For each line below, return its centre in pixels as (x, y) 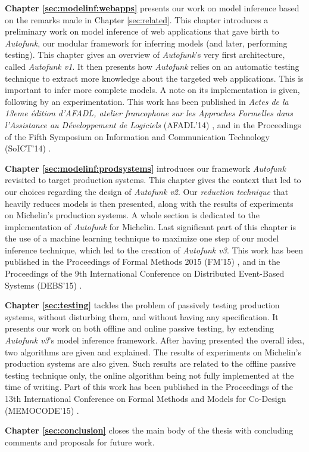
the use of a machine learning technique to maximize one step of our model (142, 238)
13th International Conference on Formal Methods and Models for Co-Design (146, 398)
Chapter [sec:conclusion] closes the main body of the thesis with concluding (149, 430)
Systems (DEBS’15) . (43, 285)
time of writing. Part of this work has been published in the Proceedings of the (149, 387)
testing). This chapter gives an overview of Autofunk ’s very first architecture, (145, 55)
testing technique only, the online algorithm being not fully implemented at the (149, 375)
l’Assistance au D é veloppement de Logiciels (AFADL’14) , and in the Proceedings (153, 124)
